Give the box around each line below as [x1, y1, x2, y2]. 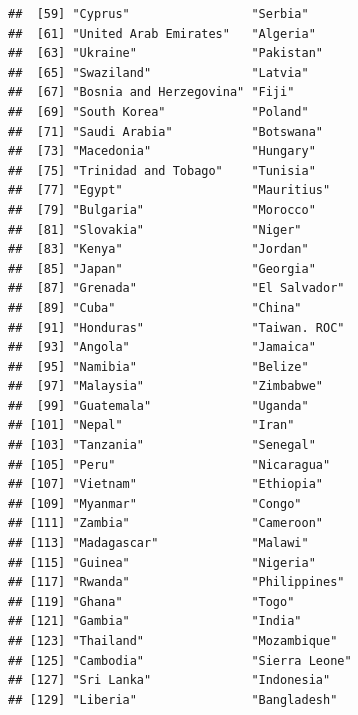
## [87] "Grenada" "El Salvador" [8, 281, 345, 296]
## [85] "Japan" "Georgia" [8, 261, 316, 276]
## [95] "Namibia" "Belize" [8, 359, 309, 374]
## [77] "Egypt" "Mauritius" [8, 183, 331, 198]
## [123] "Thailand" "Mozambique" [8, 634, 338, 648]
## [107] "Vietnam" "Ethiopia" [8, 477, 323, 492]
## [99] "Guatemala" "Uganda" [8, 398, 309, 413]
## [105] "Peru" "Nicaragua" [8, 457, 331, 472]
